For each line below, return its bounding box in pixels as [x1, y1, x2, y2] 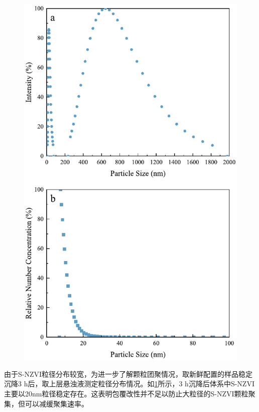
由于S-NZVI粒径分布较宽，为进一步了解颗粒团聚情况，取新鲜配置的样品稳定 [4, 368, 253, 379]
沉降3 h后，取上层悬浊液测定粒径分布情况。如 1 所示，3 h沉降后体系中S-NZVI [4, 378, 254, 389]
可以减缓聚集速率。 [25, 398, 88, 408]
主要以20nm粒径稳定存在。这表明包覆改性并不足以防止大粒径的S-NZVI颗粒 [4, 388, 248, 398]
